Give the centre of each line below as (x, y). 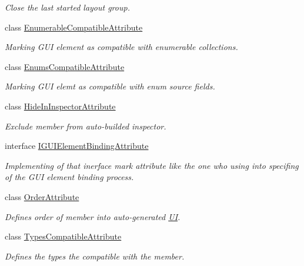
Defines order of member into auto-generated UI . (93, 216)
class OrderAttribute (42, 196)
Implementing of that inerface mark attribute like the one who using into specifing (152, 165)
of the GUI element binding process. (69, 177)
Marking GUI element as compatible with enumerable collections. (121, 47)
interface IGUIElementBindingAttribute (77, 146)
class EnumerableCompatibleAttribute (74, 27)
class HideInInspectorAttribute (60, 106)
